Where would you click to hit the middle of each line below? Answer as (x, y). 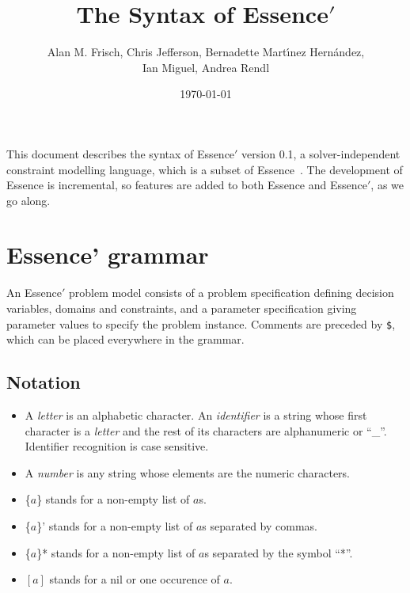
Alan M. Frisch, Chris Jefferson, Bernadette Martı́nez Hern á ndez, (206, 52)
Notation (44, 382)
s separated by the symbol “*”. (279, 552)
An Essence (34, 293)
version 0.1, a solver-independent (321, 153)
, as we (387, 185)
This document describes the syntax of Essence (121, 153)
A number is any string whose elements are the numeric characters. (188, 472)
